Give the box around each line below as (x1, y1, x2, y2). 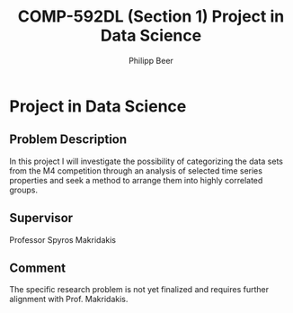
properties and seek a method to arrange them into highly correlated (9, 174, 263, 185)
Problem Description (9, 132, 128, 148)
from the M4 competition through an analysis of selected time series (9, 165, 263, 176)
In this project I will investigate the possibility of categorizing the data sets (9, 156, 283, 166)
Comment (9, 260, 67, 275)
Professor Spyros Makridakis (9, 234, 117, 245)
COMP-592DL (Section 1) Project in (17, 6, 285, 27)
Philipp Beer (129, 55, 173, 66)
